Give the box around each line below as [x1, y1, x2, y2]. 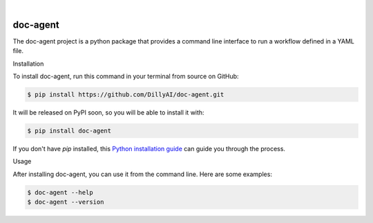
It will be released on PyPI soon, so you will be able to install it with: [12, 108, 204, 117]
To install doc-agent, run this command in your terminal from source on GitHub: [12, 72, 239, 81]
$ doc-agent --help [27, 188, 93, 196]
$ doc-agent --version [27, 198, 104, 206]
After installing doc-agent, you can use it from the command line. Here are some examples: [12, 170, 273, 178]
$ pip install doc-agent [27, 127, 112, 135]
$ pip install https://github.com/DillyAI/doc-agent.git [27, 90, 224, 99]
